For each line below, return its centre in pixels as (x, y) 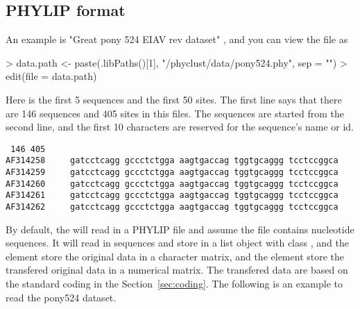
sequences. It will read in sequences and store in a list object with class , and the (177, 243)
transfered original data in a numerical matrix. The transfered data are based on (177, 270)
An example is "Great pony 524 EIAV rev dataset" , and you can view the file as (177, 39)
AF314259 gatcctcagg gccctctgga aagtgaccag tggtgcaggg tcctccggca (172, 173)
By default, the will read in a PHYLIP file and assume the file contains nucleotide (180, 229)
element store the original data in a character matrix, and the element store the (175, 256)
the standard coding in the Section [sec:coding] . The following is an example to (174, 284)
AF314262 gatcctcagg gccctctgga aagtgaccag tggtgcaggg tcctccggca (172, 207)
